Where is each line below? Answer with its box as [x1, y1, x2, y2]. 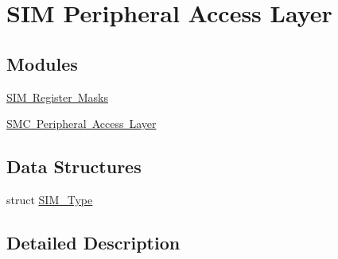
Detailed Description [6, 230, 181, 254]
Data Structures [6, 154, 142, 179]
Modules [6, 51, 78, 75]
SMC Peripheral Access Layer [6, 115, 157, 132]
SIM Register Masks [6, 88, 109, 105]
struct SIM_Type [6, 191, 93, 207]
